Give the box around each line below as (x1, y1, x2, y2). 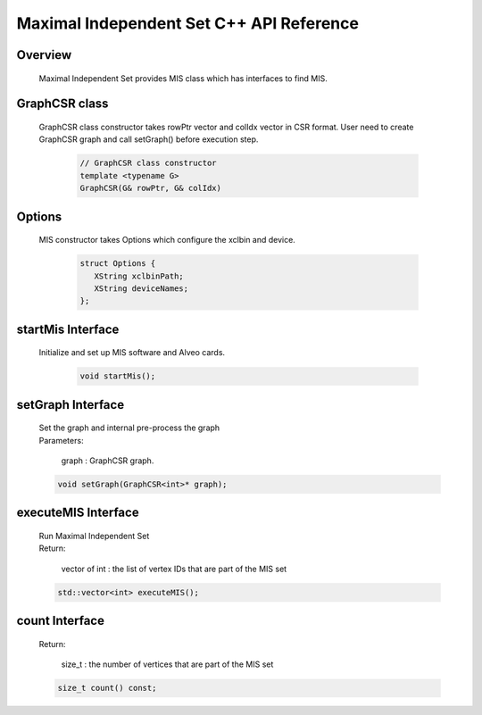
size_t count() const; (57, 683, 157, 694)
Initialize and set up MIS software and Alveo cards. (38, 347, 226, 358)
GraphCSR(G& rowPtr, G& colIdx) (79, 183, 222, 194)
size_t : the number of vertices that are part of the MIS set (61, 659, 274, 669)
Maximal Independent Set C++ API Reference (16, 13, 359, 33)
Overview (16, 47, 72, 62)
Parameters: (38, 435, 84, 445)
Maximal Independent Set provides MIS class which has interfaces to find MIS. (38, 72, 328, 84)
